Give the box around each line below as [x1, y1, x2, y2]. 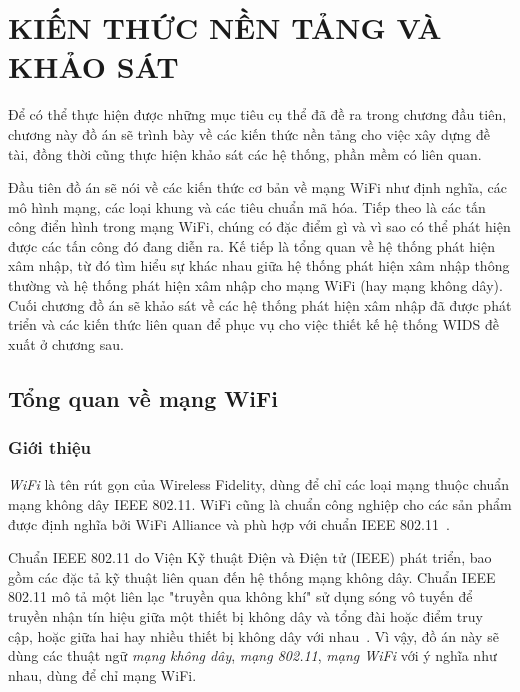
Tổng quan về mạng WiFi [8, 382, 278, 413]
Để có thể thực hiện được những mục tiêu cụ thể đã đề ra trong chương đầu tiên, [8, 104, 507, 125]
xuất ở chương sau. [8, 333, 124, 354]
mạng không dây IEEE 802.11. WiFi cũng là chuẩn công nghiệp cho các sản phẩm [8, 494, 512, 515]
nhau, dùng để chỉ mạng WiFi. [8, 664, 197, 685]
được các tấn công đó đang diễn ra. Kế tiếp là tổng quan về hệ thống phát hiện [8, 235, 495, 256]
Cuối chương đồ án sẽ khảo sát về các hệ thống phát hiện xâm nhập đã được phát [8, 294, 512, 315]
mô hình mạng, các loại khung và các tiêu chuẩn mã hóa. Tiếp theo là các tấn [8, 196, 486, 217]
